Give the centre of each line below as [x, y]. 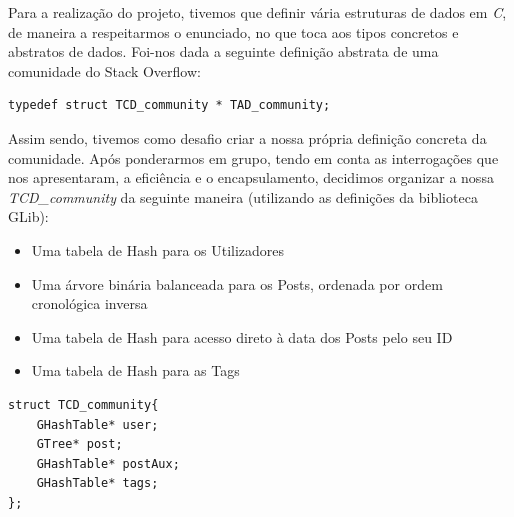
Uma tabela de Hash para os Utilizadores [158, 249]
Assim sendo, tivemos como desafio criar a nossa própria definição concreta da [247, 137]
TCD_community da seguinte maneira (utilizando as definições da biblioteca [243, 196]
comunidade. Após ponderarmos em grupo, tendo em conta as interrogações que [253, 157]
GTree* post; [79, 444]
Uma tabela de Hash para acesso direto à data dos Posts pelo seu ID [242, 336]
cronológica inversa [89, 303]
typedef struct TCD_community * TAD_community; [169, 105]
